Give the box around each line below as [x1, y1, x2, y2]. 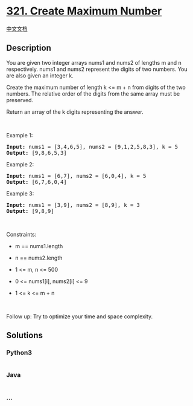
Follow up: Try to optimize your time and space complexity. [6, 313, 153, 320]
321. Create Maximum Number [6, 4, 162, 18]
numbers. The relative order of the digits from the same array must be [6, 90, 180, 97]
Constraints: [6, 231, 37, 238]
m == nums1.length [14, 242, 63, 249]
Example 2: [6, 160, 34, 168]
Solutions [6, 330, 43, 341]
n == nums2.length [14, 254, 63, 261]
